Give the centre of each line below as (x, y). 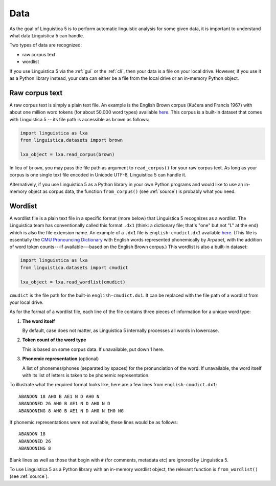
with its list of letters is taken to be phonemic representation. (86, 375)
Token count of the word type (54, 340)
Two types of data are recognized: (46, 45)
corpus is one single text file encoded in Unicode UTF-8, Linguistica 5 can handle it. (98, 175)
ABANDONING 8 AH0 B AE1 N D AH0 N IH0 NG (71, 411)
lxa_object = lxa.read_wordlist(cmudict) (73, 282)
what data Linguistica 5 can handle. (47, 35)
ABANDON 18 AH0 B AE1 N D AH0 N (59, 396)
